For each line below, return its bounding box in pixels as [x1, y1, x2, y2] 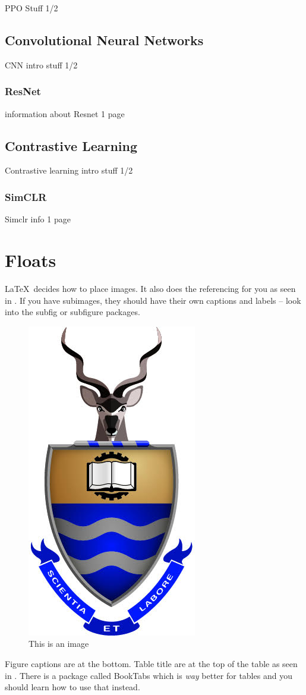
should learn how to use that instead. [5, 681, 140, 693]
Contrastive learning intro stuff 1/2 [5, 164, 133, 177]
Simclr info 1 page [5, 213, 71, 225]
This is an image [29, 637, 89, 650]
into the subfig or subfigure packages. [5, 306, 140, 318]
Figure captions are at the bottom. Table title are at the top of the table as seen [5, 657, 298, 669]
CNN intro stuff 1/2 [5, 58, 78, 71]
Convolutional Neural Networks [5, 30, 204, 49]
